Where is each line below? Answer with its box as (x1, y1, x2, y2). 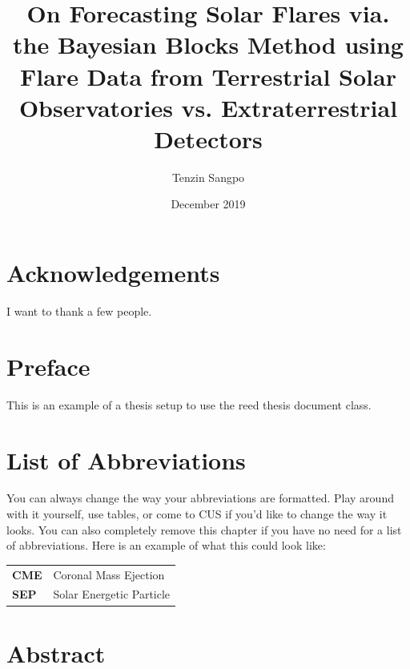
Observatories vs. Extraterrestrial (18, 91, 398, 123)
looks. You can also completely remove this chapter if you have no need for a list (6, 521, 402, 538)
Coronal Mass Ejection (53, 566, 165, 582)
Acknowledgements (6, 256, 220, 289)
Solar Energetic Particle (53, 586, 171, 603)
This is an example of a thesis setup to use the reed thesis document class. (6, 396, 372, 413)
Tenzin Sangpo (171, 168, 245, 185)
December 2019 (171, 195, 246, 212)
